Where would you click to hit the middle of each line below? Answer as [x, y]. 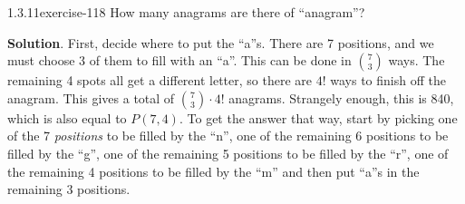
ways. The [417, 60]
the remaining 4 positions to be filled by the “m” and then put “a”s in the [213, 171]
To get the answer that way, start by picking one [322, 117]
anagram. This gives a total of [91, 97]
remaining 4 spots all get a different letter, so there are [160, 80]
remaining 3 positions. [69, 189]
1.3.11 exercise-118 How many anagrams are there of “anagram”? [186, 12]
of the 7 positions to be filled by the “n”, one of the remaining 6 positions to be [228, 136]
